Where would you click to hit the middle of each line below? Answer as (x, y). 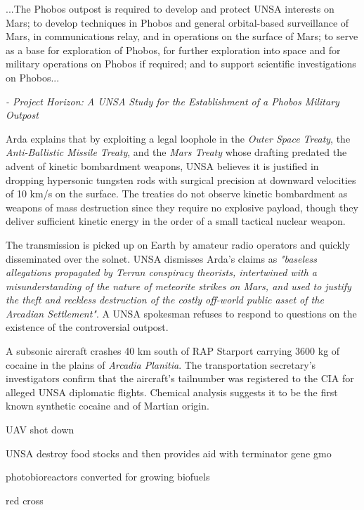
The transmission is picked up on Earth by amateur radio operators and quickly (178, 244)
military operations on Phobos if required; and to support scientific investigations (181, 64)
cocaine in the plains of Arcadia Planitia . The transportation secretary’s (161, 364)
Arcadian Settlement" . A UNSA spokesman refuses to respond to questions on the (181, 313)
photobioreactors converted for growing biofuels (108, 477)
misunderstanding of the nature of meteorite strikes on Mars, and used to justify (178, 286)
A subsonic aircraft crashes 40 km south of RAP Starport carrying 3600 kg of (173, 351)
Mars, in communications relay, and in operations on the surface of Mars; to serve (182, 36)
